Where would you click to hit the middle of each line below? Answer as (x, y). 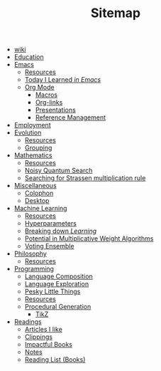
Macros (46, 95)
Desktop (37, 201)
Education (29, 57)
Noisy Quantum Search (59, 171)
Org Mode (39, 88)
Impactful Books (49, 345)
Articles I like (43, 330)
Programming (34, 269)
